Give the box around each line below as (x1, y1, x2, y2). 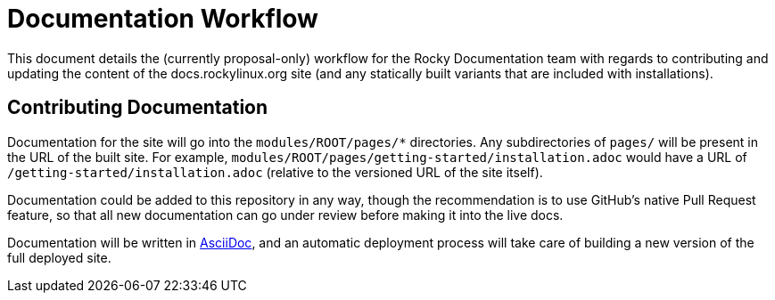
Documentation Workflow (7, 4, 318, 34)
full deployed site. (7, 249, 111, 265)
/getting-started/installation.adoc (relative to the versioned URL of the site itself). (7, 164, 543, 180)
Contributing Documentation (7, 96, 268, 119)
